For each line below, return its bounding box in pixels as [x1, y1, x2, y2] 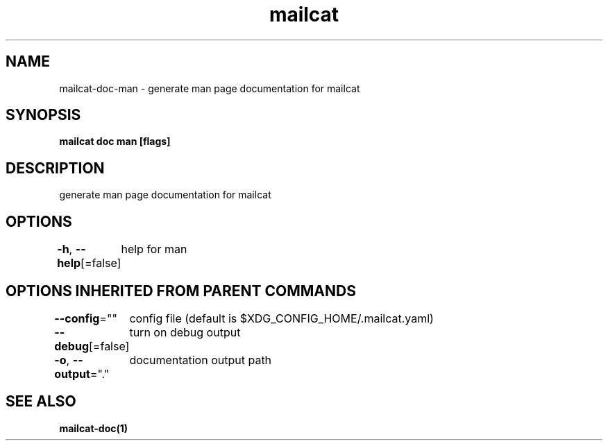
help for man [121, 242, 187, 257]
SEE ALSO [6, 393, 76, 411]
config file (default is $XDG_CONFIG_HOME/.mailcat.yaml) [129, 311, 434, 325]
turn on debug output [129, 325, 241, 339]
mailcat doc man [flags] [59, 135, 171, 148]
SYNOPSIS [6, 106, 81, 124]
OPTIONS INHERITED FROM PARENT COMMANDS [6, 282, 356, 300]
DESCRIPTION [6, 159, 105, 177]
